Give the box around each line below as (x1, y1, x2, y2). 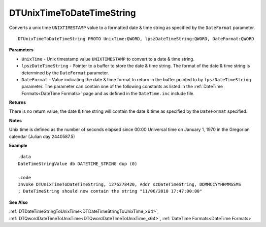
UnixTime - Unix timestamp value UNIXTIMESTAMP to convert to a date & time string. (21, 56, 195, 62)
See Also (9, 199, 28, 205)
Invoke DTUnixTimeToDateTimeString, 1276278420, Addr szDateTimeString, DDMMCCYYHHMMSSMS (18, 181, 241, 187)
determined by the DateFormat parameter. (21, 69, 109, 76)
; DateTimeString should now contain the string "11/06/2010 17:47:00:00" (18, 189, 202, 194)
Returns (9, 99, 26, 105)
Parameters (9, 47, 34, 53)
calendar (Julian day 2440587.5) (9, 133, 75, 139)
